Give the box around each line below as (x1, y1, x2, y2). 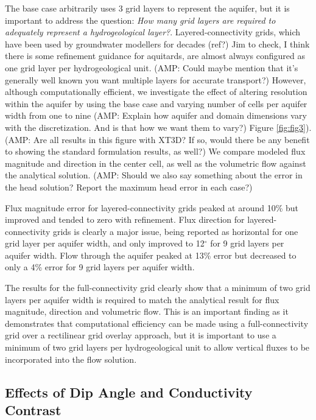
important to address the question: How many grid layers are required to (5, 13, 276, 26)
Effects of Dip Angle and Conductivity (5, 382, 253, 401)
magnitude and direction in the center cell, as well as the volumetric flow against (5, 156, 306, 169)
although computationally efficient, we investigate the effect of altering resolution (5, 85, 307, 98)
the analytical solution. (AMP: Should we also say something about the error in (5, 169, 303, 181)
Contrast (5, 401, 61, 419)
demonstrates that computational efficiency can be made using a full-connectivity (5, 317, 309, 329)
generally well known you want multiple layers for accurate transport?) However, (5, 73, 306, 86)
